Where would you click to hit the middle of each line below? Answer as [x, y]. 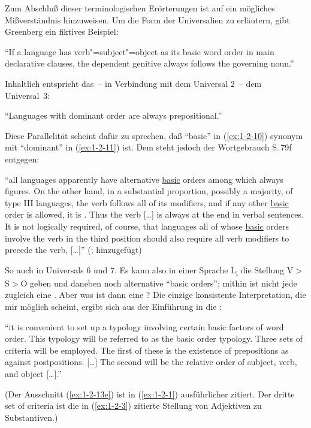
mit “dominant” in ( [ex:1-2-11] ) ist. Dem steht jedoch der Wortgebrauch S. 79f [148, 147]
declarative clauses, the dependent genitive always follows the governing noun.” [150, 63]
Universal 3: [28, 95]
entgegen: [22, 159]
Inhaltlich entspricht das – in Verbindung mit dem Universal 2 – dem [133, 83]
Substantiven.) [31, 417]
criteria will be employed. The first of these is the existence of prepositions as [147, 350]
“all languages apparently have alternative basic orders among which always [144, 179]
